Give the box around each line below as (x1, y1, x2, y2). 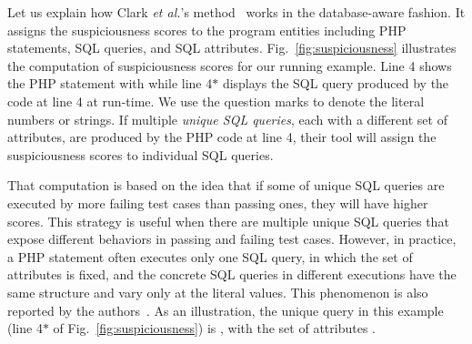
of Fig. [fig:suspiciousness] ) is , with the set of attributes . (53, 319, 376, 338)
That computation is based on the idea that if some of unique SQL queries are (7, 176, 445, 195)
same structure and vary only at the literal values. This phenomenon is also (7, 282, 428, 301)
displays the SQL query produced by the (222, 74, 449, 93)
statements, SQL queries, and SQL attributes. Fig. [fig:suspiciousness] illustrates (7, 38, 457, 57)
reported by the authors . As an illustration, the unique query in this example (7, 300, 444, 319)
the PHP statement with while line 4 (7, 74, 213, 93)
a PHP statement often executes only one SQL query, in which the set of (7, 247, 413, 266)
